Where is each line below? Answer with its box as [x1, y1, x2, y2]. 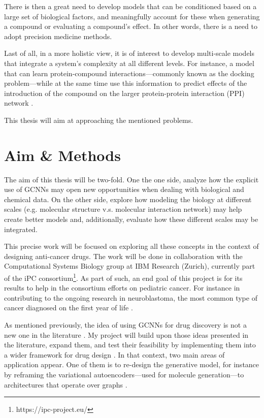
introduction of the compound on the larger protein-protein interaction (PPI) [4, 87, 245, 98]
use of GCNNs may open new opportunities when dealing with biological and [4, 184, 244, 195]
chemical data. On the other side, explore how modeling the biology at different [4, 194, 252, 204]
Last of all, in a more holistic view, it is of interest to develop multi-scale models [4, 48, 255, 58]
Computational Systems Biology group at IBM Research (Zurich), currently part [4, 261, 255, 271]
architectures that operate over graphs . [4, 379, 127, 390]
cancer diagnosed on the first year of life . [4, 302, 133, 313]
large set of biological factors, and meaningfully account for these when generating [4, 11, 260, 21]
